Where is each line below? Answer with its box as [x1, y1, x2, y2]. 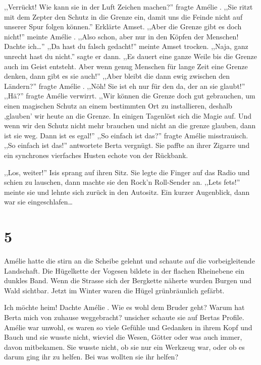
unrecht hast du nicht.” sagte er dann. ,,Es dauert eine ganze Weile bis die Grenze [4, 50, 257, 61]
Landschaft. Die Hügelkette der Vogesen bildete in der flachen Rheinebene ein [4, 265, 245, 276]
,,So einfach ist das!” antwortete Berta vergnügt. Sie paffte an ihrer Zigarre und [4, 140, 250, 150]
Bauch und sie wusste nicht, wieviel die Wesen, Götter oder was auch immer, [4, 332, 242, 342]
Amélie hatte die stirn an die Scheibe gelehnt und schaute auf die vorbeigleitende [4, 255, 255, 266]
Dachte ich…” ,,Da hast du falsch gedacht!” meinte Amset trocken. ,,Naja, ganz [4, 41, 248, 51]
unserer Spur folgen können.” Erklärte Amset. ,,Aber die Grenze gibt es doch [4, 21, 242, 32]
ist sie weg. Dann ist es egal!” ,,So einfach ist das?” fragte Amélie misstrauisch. [4, 130, 248, 140]
